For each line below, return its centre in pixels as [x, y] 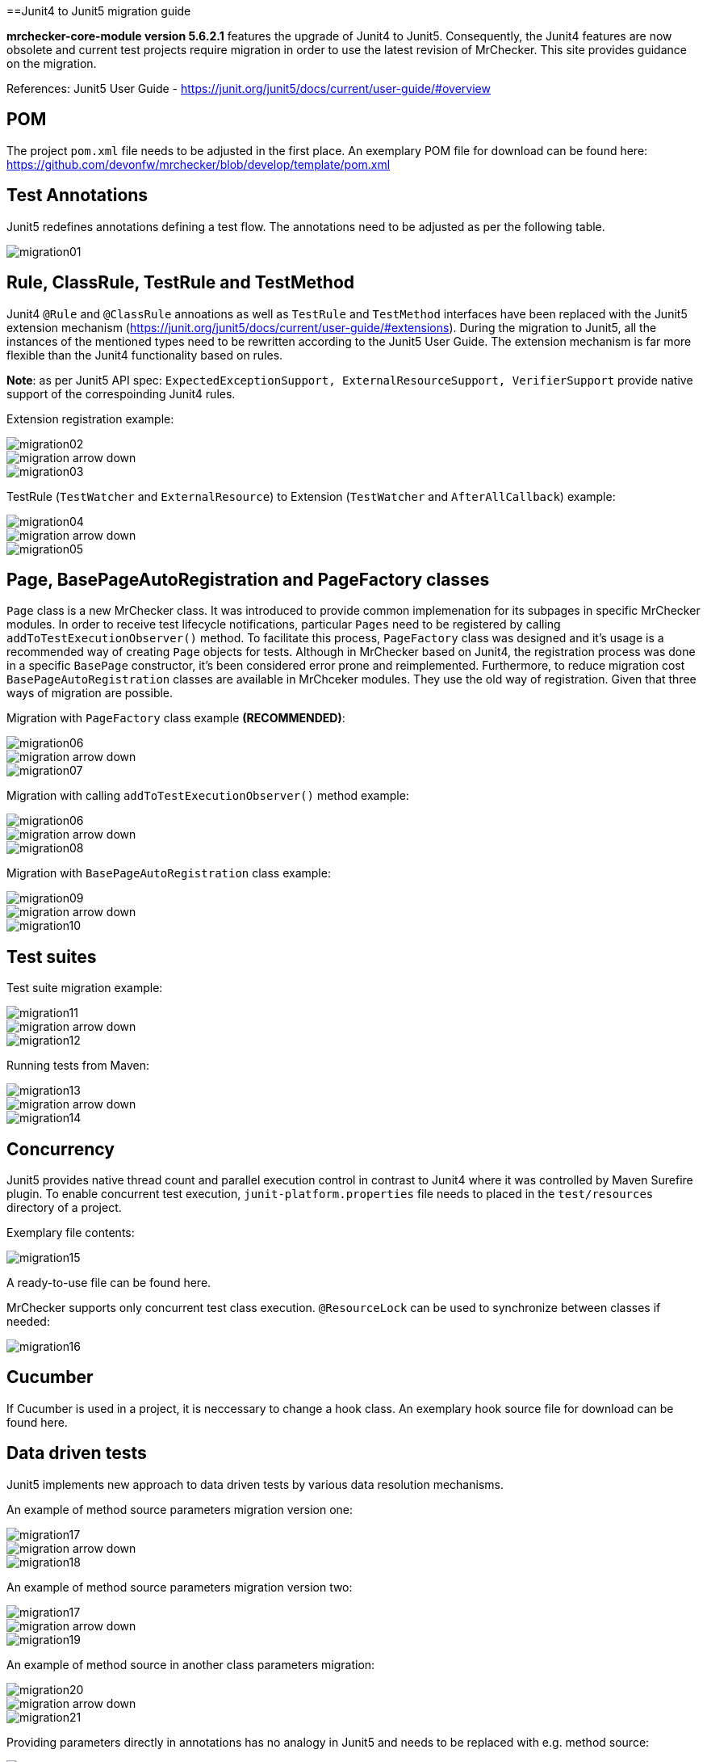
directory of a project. [64, 1208]
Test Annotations [77, 196]
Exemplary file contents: [71, 1233]
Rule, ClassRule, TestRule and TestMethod [181, 283]
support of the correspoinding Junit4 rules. [121, 393]
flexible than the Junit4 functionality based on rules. [145, 355]
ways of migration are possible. [90, 693]
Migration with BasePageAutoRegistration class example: [169, 873]
